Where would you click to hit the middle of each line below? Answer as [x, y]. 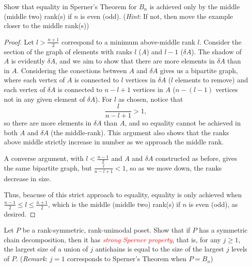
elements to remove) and [212, 80]
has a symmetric [223, 230]
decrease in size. [28, 178]
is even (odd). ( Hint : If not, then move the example [157, 16]
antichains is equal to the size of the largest [160, 249]
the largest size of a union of [46, 249]
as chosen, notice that [151, 99]
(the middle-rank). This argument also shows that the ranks [140, 132]
